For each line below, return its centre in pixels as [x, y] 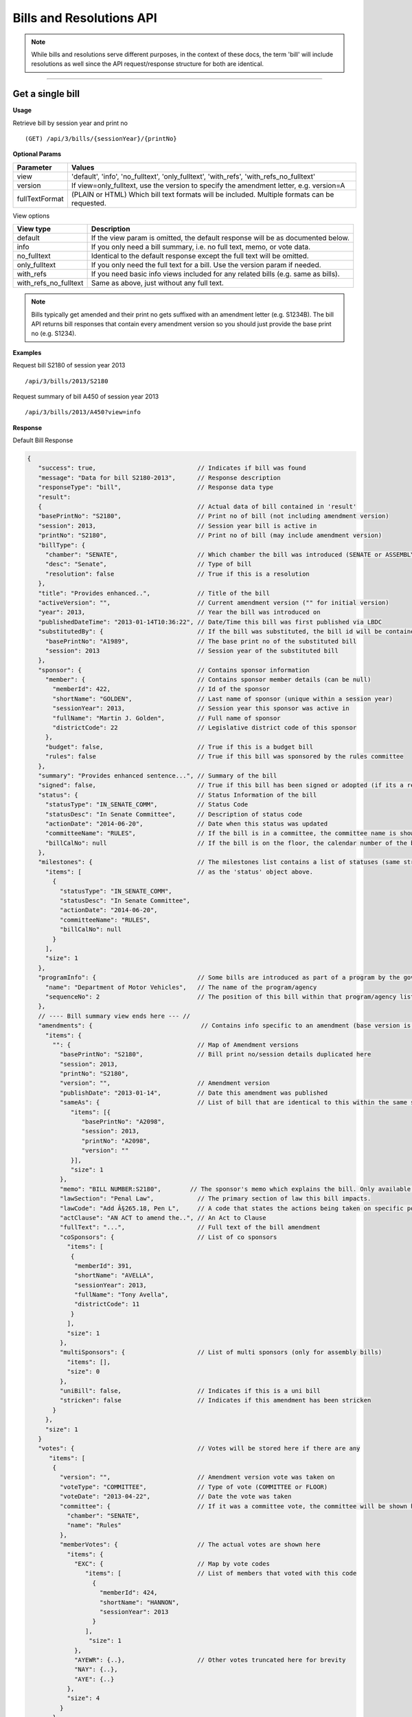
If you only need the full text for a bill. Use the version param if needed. [206, 265]
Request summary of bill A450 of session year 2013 [86, 396]
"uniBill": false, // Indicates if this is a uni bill [190, 1390]
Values [83, 167]
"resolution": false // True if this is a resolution [178, 574]
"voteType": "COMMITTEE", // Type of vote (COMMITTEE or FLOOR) [194, 1487]
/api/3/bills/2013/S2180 [67, 381]
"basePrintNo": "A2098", [123, 1122]
